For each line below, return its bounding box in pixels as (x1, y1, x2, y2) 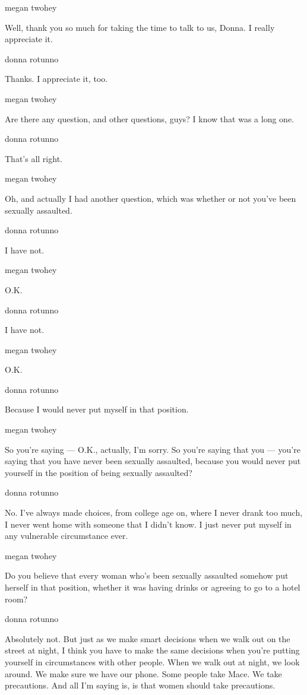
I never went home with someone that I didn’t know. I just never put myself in (5, 518, 292, 530)
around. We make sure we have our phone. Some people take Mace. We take (5, 667, 282, 680)
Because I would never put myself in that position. (5, 403, 189, 415)
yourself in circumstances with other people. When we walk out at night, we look (5, 655, 300, 668)
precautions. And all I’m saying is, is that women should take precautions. (5, 679, 276, 691)
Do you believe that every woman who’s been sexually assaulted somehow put (5, 569, 289, 582)
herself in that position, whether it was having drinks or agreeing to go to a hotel (5, 581, 300, 593)
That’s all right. (5, 152, 62, 164)
